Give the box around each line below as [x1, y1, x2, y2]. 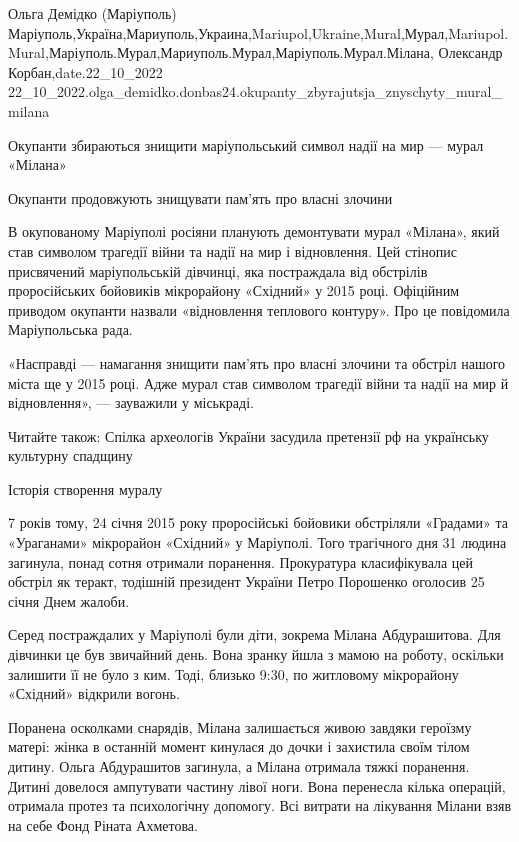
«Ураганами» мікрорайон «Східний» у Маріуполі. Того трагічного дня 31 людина [8, 532, 507, 553]
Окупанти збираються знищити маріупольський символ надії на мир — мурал [8, 134, 484, 155]
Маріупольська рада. [8, 319, 133, 340]
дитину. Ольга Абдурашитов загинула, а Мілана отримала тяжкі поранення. [8, 756, 470, 776]
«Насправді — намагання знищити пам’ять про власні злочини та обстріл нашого [8, 352, 506, 373]
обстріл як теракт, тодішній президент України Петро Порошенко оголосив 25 [8, 571, 485, 592]
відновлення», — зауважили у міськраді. [8, 392, 254, 413]
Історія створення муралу [8, 478, 163, 499]
